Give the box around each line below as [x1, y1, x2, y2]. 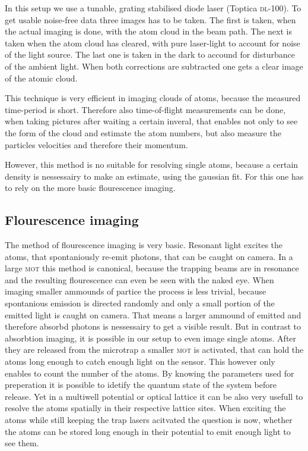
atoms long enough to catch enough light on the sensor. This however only [5, 355, 275, 368]
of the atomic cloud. [5, 71, 78, 84]
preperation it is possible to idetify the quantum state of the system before [5, 378, 277, 391]
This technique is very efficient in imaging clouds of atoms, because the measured [5, 92, 301, 104]
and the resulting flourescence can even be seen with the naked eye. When [5, 273, 274, 286]
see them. [5, 437, 39, 449]
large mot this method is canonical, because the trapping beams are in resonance [5, 262, 299, 274]
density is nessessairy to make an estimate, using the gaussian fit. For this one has [5, 170, 304, 182]
